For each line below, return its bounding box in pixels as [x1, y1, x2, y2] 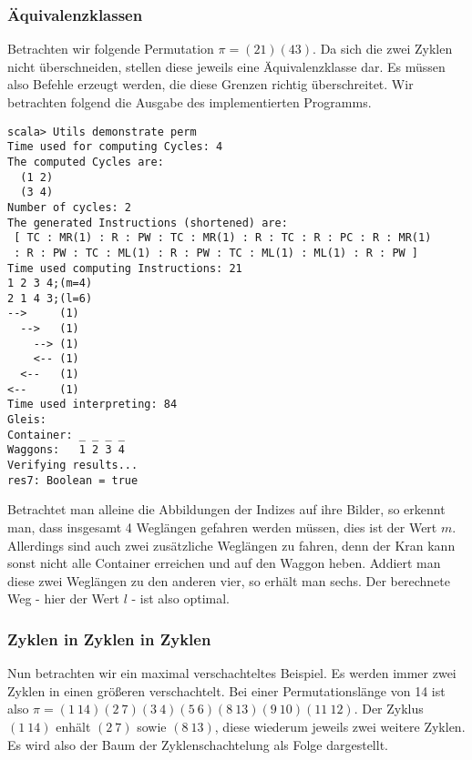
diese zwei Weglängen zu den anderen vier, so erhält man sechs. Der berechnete [7, 571, 450, 590]
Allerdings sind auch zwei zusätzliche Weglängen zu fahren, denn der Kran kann [7, 535, 456, 554]
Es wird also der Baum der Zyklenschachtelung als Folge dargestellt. [7, 735, 388, 754]
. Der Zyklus [354, 699, 424, 718]
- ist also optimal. [131, 589, 230, 608]
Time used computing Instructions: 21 [7, 261, 242, 275]
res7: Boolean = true [7, 473, 139, 487]
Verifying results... [7, 459, 139, 472]
